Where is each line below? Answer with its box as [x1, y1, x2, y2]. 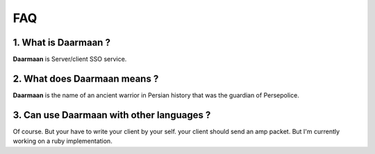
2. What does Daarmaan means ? [12, 73, 159, 84]
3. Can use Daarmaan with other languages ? [12, 109, 211, 121]
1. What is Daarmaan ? [12, 37, 111, 48]
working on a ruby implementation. [12, 137, 112, 145]
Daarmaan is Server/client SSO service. [12, 55, 127, 64]
